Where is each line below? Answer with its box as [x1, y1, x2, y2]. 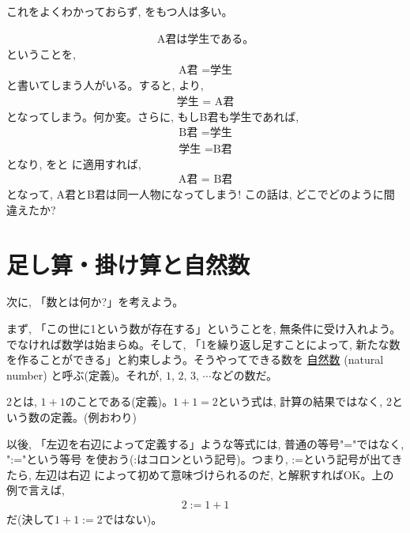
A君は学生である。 [156, 33, 254, 45]
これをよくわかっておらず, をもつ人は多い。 [6, 3, 233, 19]
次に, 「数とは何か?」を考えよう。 [6, 293, 184, 310]
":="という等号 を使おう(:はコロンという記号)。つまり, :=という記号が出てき [6, 451, 403, 467]
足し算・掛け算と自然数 [6, 248, 250, 280]
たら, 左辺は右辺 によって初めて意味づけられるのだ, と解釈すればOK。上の [6, 466, 394, 482]
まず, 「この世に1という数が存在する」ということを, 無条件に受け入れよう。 [6, 320, 401, 337]
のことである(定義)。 [65, 393, 174, 410]
